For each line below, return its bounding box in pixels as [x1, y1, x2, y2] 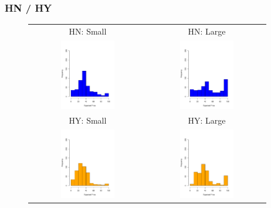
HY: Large [188, 114, 226, 126]
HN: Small [69, 25, 107, 37]
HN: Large [188, 25, 226, 37]
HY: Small [69, 114, 107, 126]
